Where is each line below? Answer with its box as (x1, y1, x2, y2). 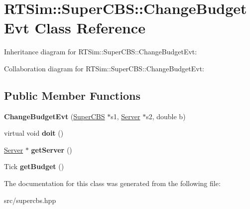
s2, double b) (146, 111, 186, 121)
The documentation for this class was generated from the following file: (4, 178, 221, 189)
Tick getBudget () (4, 161, 64, 172)
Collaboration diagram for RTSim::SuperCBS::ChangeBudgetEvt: (4, 63, 204, 73)
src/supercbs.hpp (4, 195, 56, 205)
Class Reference (34, 17, 145, 38)
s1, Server (111, 111, 140, 121)
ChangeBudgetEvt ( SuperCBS (4, 111, 105, 121)
